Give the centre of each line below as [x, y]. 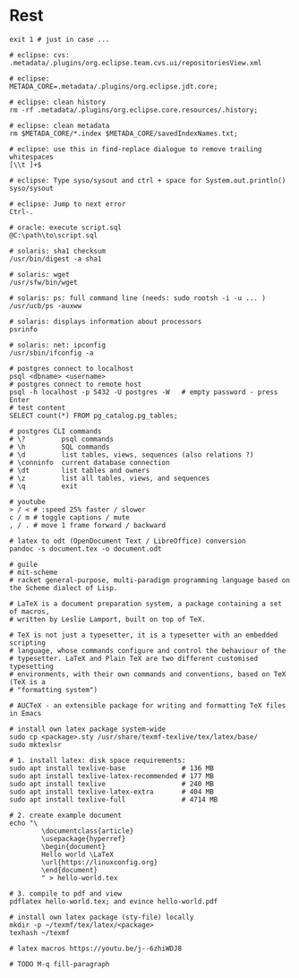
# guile [24, 564]
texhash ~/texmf [39, 932]
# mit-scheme [34, 572]
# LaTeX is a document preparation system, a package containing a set [145, 604]
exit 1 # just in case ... [60, 39]
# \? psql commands [62, 439]
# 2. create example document [66, 815]
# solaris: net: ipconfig [57, 345]
